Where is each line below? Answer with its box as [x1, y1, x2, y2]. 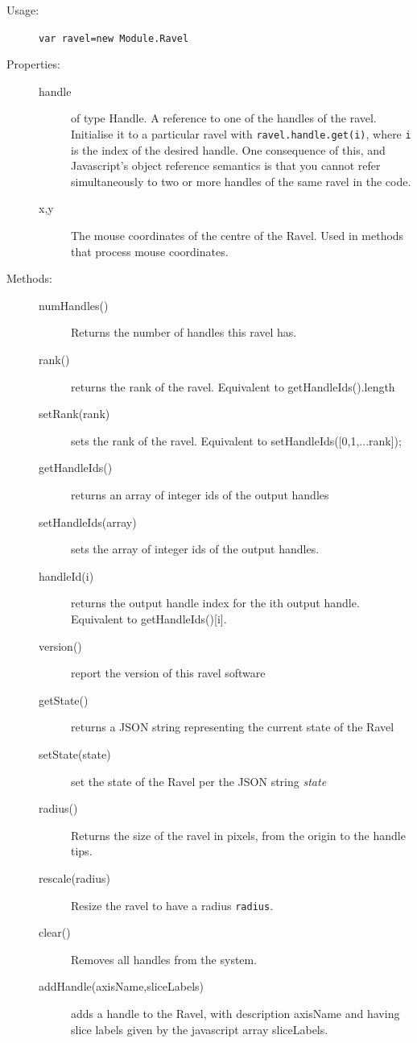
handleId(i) [39, 567, 94, 584]
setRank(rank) [39, 405, 110, 422]
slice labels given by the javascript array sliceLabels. [71, 1020, 328, 1037]
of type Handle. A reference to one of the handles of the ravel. [71, 110, 377, 126]
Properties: [6, 56, 60, 72]
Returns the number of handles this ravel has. [71, 324, 297, 341]
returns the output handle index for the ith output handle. [71, 594, 360, 611]
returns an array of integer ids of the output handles [71, 486, 329, 503]
